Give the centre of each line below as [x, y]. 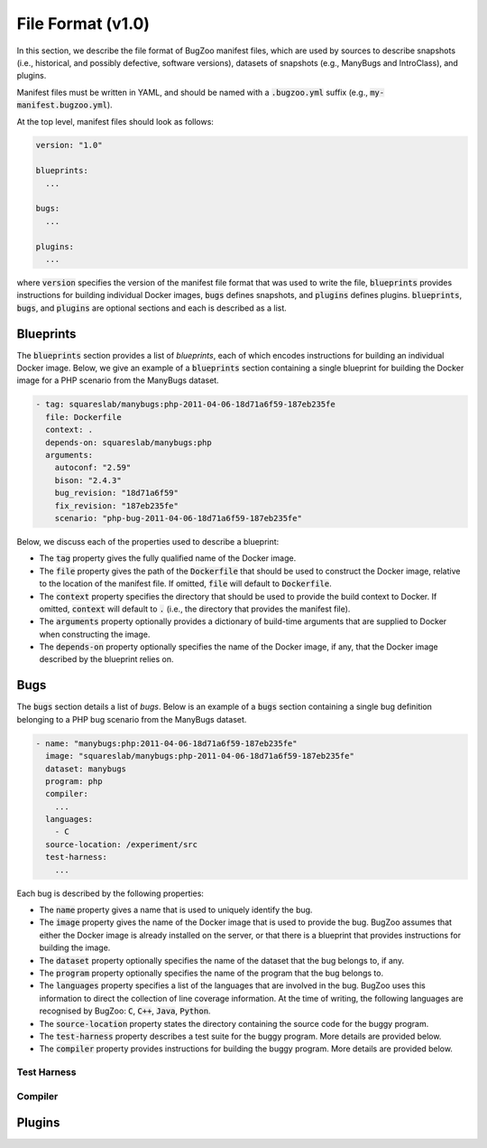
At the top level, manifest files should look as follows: [115, 121]
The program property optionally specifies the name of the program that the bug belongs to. [211, 973]
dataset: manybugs [86, 769]
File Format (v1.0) [83, 23]
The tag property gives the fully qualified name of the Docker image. [168, 558]
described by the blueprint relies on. [106, 659]
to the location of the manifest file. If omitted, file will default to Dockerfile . [186, 583]
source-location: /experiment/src [122, 844]
